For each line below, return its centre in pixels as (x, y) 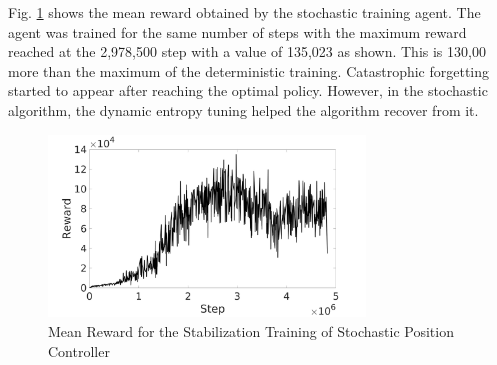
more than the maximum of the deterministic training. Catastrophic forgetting (249, 70)
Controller (79, 350)
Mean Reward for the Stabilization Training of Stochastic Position (251, 331)
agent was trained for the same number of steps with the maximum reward (237, 31)
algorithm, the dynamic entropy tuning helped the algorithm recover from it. (243, 109)
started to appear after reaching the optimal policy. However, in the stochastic (248, 90)
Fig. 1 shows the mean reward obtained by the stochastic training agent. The (244, 12)
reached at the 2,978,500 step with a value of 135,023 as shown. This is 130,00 (247, 51)
